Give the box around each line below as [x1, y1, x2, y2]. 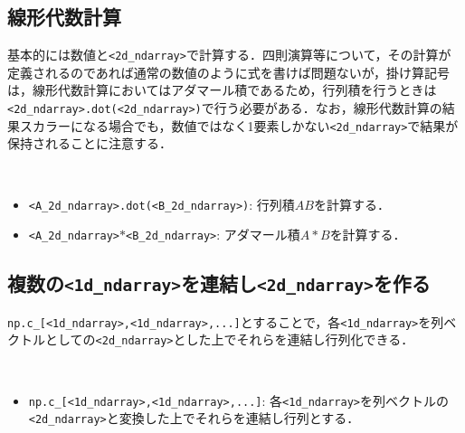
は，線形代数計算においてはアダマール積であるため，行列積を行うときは [7, 80, 437, 99]
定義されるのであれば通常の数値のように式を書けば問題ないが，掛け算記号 [7, 62, 451, 81]
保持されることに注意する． [7, 134, 172, 153]
